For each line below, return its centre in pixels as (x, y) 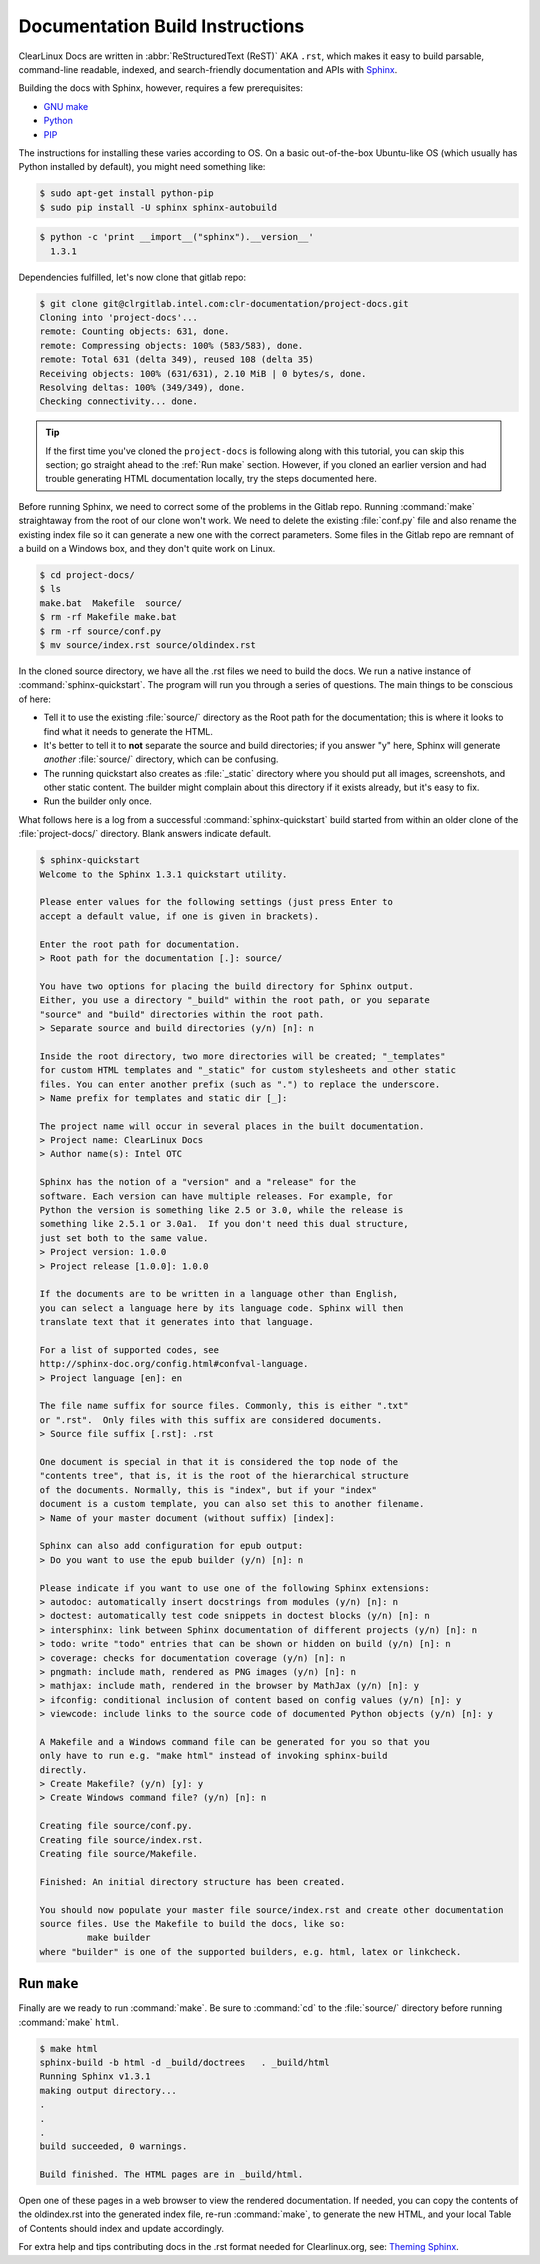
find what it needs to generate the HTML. (128, 731)
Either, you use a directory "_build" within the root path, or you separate (234, 1000)
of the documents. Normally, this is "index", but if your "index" (208, 1489)
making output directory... (108, 2090)
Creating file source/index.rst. (121, 1839)
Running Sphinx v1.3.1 (95, 2076)
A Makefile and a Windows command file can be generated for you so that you (234, 1741)
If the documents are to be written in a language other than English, (219, 1294)
